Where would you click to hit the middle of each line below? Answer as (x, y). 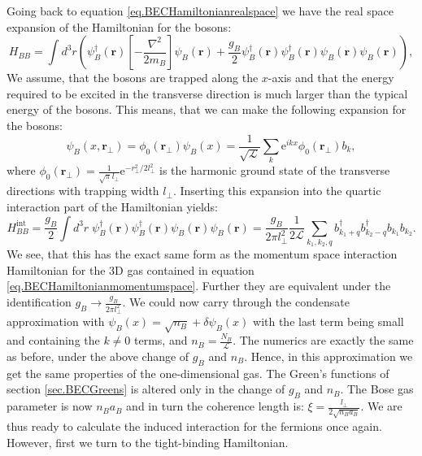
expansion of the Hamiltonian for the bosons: (119, 26)
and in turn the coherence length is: (215, 406)
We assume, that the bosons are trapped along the (133, 78)
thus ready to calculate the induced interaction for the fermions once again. (194, 426)
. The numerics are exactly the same (323, 340)
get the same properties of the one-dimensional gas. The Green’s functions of (198, 373)
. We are (381, 406)
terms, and (161, 340)
